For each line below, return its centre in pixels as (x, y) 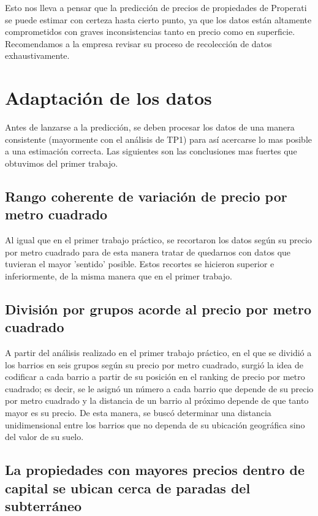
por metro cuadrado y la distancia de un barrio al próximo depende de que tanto (157, 400)
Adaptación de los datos (108, 98)
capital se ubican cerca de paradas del (128, 488)
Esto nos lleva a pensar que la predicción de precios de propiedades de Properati (156, 7)
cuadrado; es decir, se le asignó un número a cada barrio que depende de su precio (159, 388)
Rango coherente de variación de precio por (146, 196)
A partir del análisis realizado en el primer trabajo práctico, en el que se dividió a (158, 353)
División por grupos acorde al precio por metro (158, 309)
